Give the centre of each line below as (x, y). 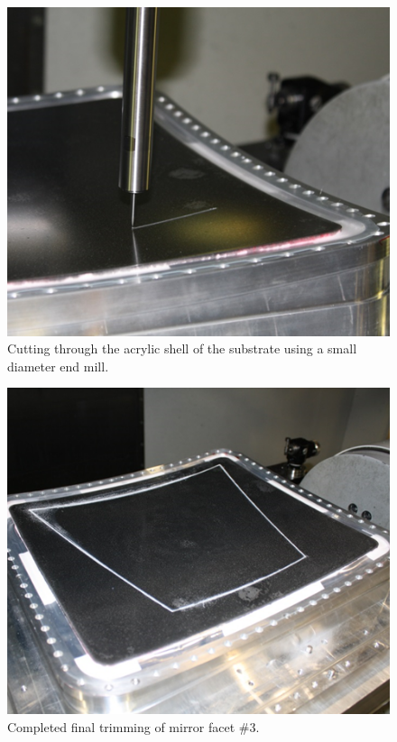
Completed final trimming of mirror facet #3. (134, 726)
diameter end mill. (58, 366)
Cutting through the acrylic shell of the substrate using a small (182, 348)
